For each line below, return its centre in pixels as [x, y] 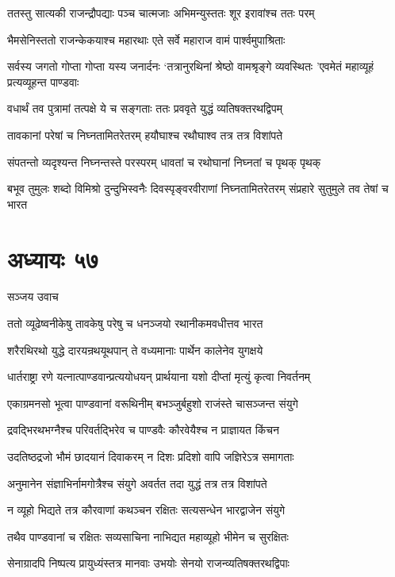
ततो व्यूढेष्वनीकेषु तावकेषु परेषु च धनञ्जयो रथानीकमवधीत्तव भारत [135, 323]
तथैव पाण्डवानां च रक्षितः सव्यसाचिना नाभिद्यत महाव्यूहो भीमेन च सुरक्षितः [148, 536]
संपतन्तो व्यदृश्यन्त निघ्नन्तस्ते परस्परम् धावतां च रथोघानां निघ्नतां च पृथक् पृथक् [164, 162]
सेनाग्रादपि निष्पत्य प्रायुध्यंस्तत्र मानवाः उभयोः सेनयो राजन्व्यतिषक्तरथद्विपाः [148, 563]
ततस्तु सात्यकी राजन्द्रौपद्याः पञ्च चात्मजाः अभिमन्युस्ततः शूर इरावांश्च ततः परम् [161, 13]
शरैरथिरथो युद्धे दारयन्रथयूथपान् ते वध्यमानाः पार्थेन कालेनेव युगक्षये [135, 350]
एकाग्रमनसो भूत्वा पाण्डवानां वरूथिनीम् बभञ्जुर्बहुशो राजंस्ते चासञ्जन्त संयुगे [153, 403]
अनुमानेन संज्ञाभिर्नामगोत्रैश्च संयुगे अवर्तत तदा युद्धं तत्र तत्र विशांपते [137, 483]
